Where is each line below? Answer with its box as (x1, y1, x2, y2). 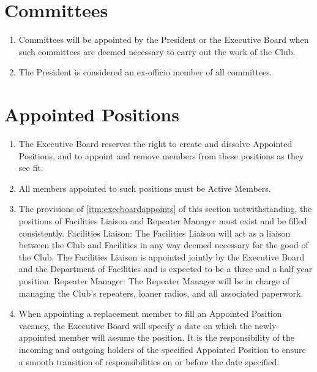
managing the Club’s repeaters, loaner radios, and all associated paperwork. (18, 286, 304, 299)
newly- (254, 319, 279, 332)
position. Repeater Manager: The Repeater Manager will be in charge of (18, 274, 290, 287)
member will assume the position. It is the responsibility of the (59, 331, 294, 344)
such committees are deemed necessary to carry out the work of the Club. (18, 45, 296, 58)
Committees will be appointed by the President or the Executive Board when (18, 33, 309, 46)
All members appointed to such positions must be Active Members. (18, 181, 271, 194)
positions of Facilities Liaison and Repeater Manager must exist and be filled (18, 214, 307, 227)
